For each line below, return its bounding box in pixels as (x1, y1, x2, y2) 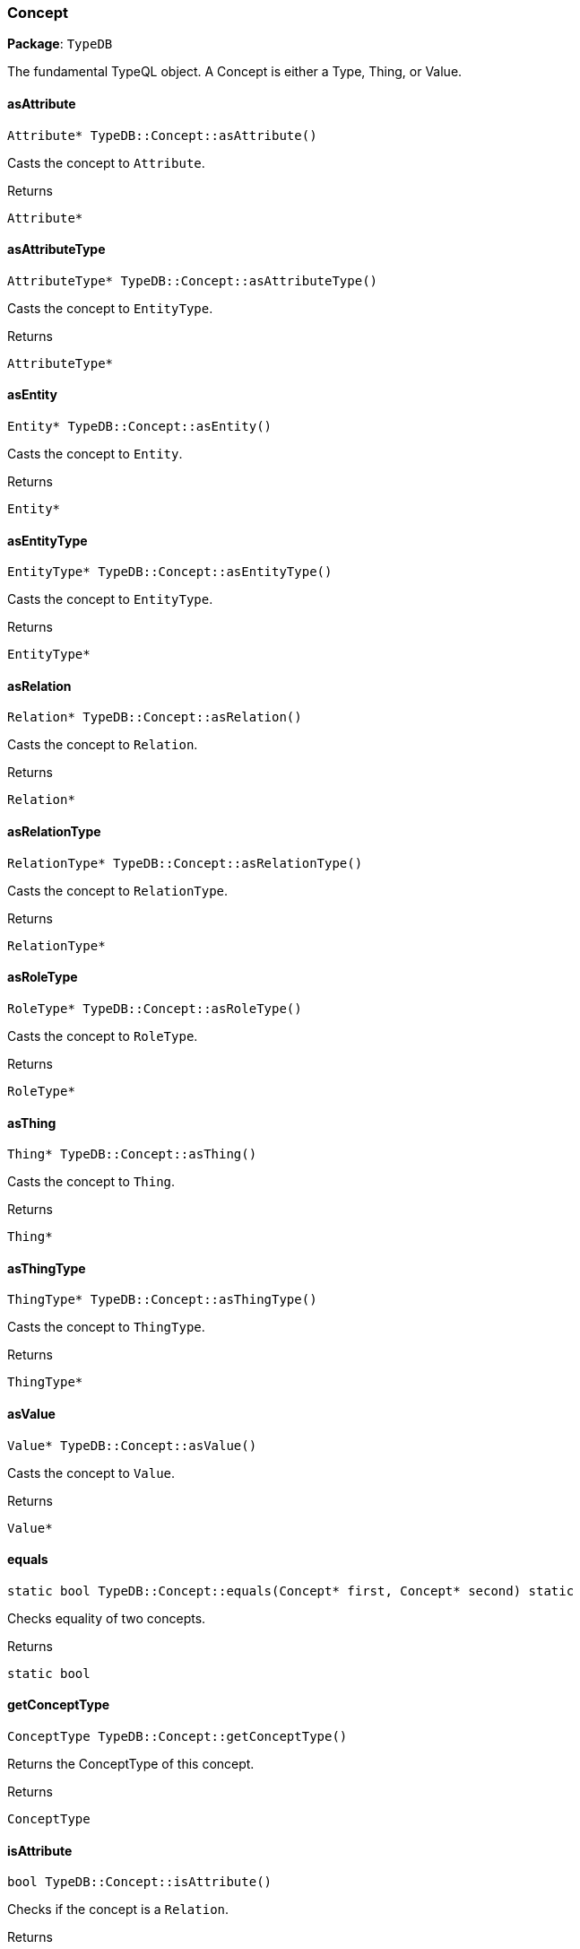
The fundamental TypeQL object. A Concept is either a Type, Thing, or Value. (7, 64, 463, 80)
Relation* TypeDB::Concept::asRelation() (7, 710, 302, 725)
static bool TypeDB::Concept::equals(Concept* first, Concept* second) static (7, 1583, 575, 1598)
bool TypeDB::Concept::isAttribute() (7, 1875, 273, 1890)
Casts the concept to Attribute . (7, 154, 205, 170)
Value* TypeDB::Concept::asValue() (7, 1438, 257, 1453)
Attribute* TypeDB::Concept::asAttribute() (7, 127, 317, 143)
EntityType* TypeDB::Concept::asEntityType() (7, 564, 333, 580)
